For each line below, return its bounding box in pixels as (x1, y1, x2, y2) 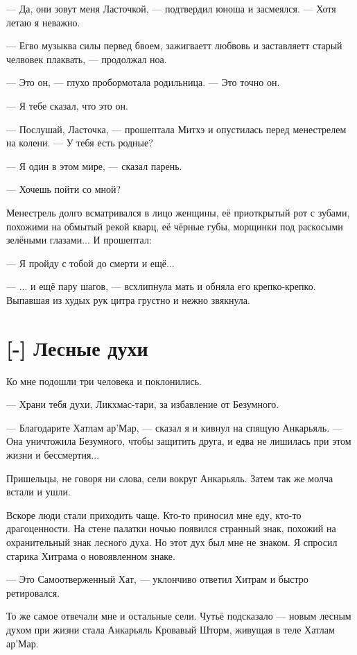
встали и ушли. (6, 484, 71, 499)
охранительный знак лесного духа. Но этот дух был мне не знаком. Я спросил (6, 534, 338, 549)
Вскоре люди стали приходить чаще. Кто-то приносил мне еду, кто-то (6, 507, 302, 522)
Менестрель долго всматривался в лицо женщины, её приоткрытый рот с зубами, (6, 205, 350, 219)
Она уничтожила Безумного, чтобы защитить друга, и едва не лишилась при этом (6, 434, 351, 448)
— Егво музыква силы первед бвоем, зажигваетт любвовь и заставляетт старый (6, 38, 342, 53)
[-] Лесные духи (6, 333, 148, 361)
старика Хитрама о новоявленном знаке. (6, 548, 175, 563)
